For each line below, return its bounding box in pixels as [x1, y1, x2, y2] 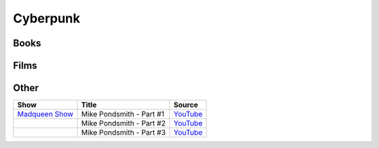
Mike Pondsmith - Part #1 [81, 109, 165, 119]
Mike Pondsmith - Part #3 [81, 128, 166, 137]
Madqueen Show [17, 109, 74, 119]
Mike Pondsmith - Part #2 [81, 119, 166, 128]
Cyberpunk [13, 11, 81, 26]
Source [173, 100, 199, 110]
